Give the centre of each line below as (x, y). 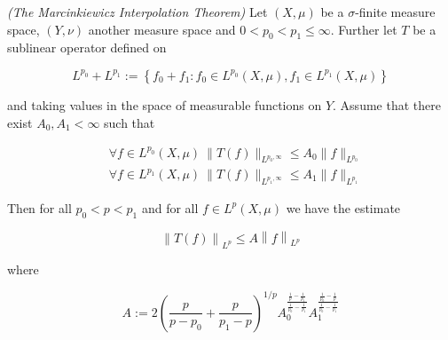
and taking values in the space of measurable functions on (165, 104)
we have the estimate (343, 207)
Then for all (39, 207)
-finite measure (395, 12)
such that (130, 122)
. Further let (364, 29)
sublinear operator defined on (87, 47)
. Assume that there (387, 104)
